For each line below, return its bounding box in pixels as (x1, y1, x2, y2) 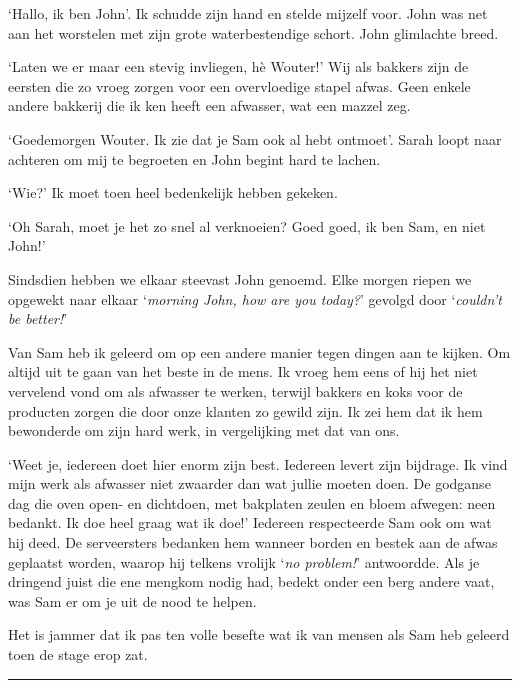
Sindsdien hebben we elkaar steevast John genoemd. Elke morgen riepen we (8, 268, 472, 289)
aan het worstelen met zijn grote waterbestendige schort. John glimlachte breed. (8, 22, 499, 43)
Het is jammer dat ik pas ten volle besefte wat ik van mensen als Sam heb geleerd (8, 624, 510, 645)
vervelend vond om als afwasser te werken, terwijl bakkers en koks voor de (8, 380, 463, 401)
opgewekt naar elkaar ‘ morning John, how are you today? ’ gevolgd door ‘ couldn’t (8, 288, 502, 309)
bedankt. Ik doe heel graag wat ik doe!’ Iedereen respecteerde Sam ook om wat (8, 512, 492, 533)
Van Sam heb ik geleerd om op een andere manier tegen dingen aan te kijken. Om (8, 341, 511, 362)
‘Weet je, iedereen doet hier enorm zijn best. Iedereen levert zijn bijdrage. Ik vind (8, 453, 508, 474)
